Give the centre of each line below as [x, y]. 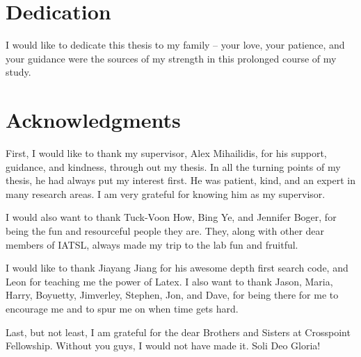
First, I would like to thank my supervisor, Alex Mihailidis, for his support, [166, 153]
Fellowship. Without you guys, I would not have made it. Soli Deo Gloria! [163, 346]
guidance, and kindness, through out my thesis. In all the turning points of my [173, 166]
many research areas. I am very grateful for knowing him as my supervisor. [166, 193]
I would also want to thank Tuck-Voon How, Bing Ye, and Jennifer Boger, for [171, 217]
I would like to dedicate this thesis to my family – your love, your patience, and [175, 45]
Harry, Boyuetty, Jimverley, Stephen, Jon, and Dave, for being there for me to [172, 295]
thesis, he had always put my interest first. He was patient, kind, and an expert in [181, 180]
